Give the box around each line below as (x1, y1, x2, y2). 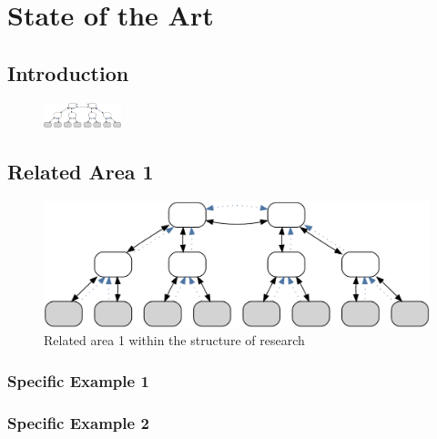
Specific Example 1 (7, 369, 149, 392)
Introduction (7, 58, 129, 87)
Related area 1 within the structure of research (44, 331, 305, 350)
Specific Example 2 (7, 411, 149, 434)
